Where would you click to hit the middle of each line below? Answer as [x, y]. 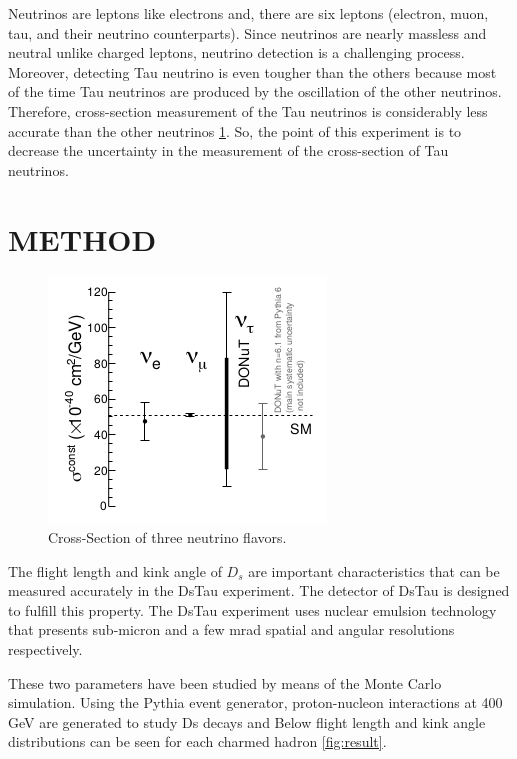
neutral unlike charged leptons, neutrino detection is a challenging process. [236, 52]
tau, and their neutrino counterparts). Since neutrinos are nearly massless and [247, 32]
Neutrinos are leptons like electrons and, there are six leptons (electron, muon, [248, 13]
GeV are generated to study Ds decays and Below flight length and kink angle [247, 721]
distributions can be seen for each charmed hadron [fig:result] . [197, 741]
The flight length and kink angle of [115, 570]
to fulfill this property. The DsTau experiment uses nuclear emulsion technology [252, 609]
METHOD [82, 238]
